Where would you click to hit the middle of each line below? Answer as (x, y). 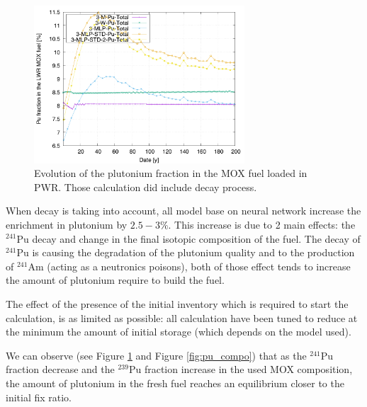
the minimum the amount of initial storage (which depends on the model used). (179, 332)
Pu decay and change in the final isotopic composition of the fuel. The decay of (188, 238)
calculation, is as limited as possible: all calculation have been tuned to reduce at (182, 317)
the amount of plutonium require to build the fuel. (115, 280)
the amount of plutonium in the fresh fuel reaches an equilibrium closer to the (175, 383)
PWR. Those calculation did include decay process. (146, 187)
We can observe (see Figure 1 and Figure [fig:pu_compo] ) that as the (156, 355)
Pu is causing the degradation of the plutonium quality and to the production (186, 252)
